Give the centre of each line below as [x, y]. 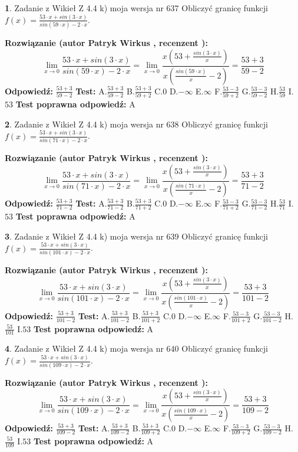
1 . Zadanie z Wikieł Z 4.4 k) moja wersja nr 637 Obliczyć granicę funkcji [136, 8]
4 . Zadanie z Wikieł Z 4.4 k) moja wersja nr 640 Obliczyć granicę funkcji [136, 348]
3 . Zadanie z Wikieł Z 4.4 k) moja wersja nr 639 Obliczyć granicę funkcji [136, 236]
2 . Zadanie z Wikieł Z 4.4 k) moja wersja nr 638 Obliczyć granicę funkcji [136, 124]
